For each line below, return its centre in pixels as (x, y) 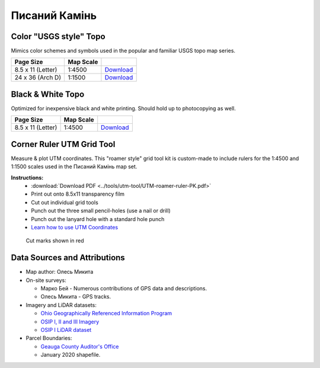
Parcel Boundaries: (49, 338)
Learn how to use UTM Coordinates (75, 227)
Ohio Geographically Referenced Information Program (106, 313)
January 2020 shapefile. (71, 355)
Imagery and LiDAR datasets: (61, 305)
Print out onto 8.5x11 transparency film (78, 194)
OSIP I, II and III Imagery (70, 321)
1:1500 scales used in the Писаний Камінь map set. (74, 167)
